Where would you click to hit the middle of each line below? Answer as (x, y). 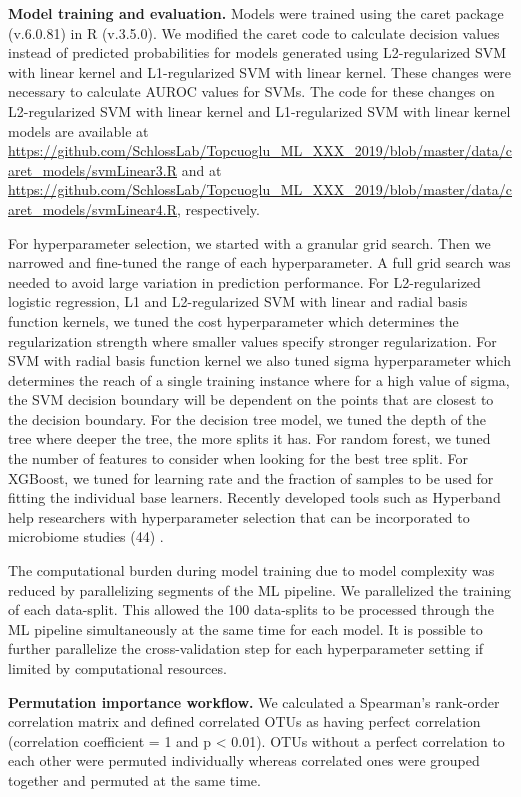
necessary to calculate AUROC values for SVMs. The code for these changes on (251, 91)
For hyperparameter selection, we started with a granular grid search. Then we (249, 242)
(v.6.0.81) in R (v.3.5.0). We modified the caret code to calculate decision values (254, 32)
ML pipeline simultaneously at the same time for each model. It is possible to (245, 628)
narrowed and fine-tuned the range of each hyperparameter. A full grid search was (259, 262)
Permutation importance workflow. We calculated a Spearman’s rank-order (254, 701)
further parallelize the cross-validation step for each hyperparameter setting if (246, 648)
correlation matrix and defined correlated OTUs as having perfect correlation (244, 721)
